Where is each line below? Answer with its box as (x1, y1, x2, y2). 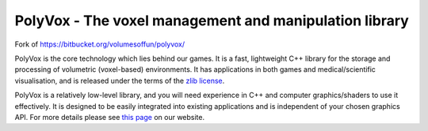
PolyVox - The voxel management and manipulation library (14, 12, 410, 29)
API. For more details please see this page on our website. (14, 112, 205, 122)
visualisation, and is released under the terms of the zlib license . (14, 76, 225, 85)
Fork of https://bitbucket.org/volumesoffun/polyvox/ (14, 39, 185, 49)
